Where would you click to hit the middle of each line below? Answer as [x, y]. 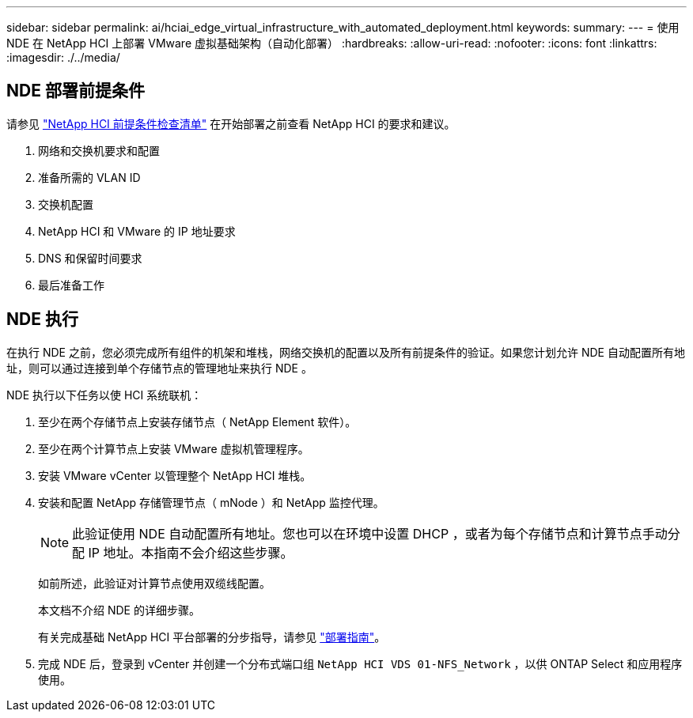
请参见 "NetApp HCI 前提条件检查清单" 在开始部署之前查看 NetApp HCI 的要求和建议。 [231, 123]
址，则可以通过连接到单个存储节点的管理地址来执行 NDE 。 [159, 368]
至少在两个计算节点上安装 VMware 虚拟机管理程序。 [174, 448]
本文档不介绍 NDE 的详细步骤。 [119, 610]
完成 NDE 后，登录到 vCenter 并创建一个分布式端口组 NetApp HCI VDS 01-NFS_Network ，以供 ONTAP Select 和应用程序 [360, 663]
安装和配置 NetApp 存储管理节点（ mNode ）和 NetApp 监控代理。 [211, 502]
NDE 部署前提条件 [76, 91]
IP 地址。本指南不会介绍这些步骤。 [191, 552]
